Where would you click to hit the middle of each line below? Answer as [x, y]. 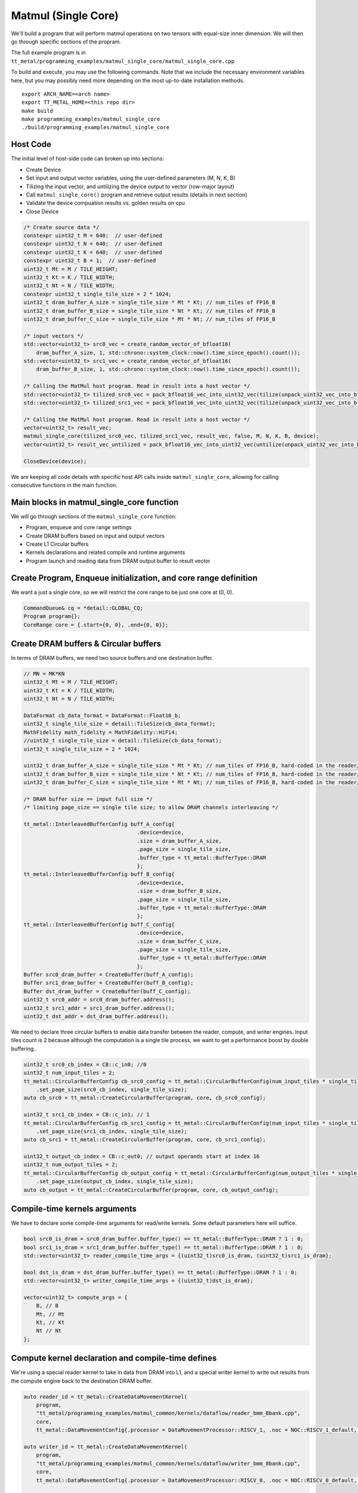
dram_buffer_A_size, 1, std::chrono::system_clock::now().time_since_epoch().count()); [168, 353]
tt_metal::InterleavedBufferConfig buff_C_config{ [99, 924]
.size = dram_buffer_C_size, [179, 941]
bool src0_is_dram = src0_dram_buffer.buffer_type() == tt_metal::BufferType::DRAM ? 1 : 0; [163, 1239]
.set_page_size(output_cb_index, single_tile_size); [115, 1182]
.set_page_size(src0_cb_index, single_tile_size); [112, 1089]
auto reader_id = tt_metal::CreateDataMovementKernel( [105, 1397]
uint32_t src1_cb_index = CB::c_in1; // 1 [87, 1115]
